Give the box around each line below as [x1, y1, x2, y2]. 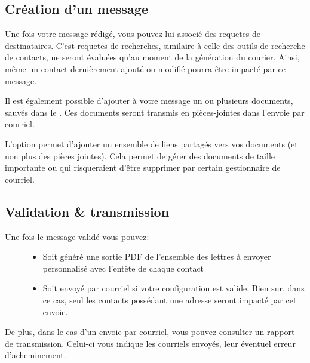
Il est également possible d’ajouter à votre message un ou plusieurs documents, [5, 94, 293, 107]
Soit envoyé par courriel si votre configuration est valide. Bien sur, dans [42, 282, 305, 294]
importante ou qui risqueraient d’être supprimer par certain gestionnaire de [5, 161, 281, 174]
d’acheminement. [5, 349, 66, 361]
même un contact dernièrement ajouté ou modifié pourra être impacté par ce [5, 62, 286, 75]
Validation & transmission [5, 202, 170, 220]
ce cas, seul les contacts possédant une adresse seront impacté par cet [42, 293, 297, 306]
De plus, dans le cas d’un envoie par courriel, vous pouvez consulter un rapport [5, 325, 295, 338]
